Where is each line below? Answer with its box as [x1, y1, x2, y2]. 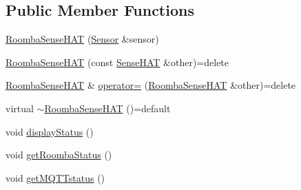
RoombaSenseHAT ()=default [44, 101, 171, 115]
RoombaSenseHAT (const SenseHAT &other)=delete [6, 54, 229, 69]
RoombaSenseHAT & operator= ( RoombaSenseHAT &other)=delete [6, 78, 296, 92]
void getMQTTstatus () [6, 170, 105, 184]
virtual [6, 101, 34, 115]
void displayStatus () [6, 124, 94, 138]
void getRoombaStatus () [6, 147, 112, 162]
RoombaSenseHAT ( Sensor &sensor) [6, 32, 159, 46]
